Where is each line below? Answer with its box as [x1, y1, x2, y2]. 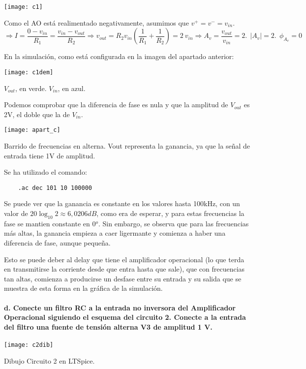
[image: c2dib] [4, 341, 54, 348]
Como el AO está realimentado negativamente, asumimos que [4, 17, 189, 28]
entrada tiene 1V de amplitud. [4, 150, 95, 160]
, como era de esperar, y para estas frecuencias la [96, 208, 245, 218]
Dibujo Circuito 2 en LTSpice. [4, 355, 95, 366]
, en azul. [58, 83, 86, 93]
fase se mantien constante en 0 [4, 218, 96, 228]
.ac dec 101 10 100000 [18, 184, 92, 191]
